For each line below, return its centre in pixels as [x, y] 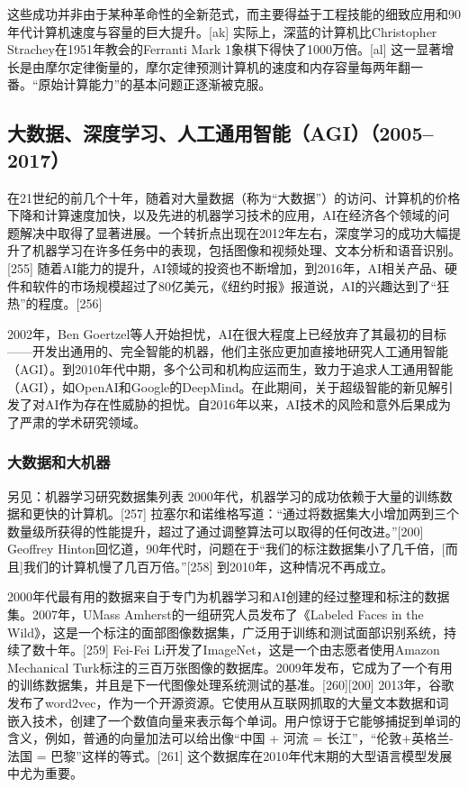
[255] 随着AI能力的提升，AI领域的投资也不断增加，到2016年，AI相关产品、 [226, 267]
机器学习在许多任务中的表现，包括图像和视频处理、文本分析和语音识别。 [246, 250]
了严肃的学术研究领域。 [76, 421]
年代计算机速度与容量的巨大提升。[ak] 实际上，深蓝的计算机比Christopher [222, 31]
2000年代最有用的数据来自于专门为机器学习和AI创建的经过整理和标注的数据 [229, 596]
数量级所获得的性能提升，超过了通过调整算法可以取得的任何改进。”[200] [216, 531]
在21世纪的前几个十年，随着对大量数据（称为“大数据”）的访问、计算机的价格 [234, 197]
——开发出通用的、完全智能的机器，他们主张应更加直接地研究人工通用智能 [228, 351]
